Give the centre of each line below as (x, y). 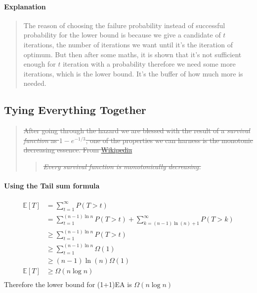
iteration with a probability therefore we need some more (149, 64)
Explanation (25, 6)
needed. (35, 83)
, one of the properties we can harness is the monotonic (169, 140)
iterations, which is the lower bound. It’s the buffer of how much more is (133, 73)
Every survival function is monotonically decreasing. (122, 166)
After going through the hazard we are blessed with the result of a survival (137, 130)
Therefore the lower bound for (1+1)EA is (68, 284)
